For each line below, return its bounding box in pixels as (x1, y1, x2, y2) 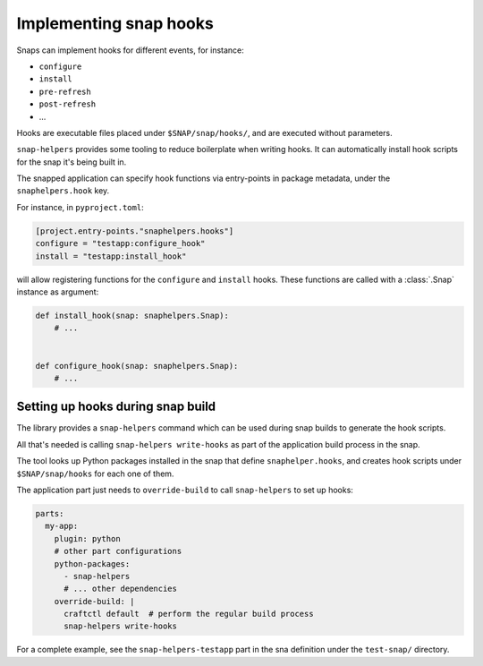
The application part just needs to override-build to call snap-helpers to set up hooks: (16, 484, 353, 495)
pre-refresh (38, 86, 91, 97)
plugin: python (54, 534, 121, 543)
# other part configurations (54, 546, 182, 557)
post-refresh (38, 99, 97, 109)
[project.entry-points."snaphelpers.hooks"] (35, 226, 234, 236)
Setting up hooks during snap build (16, 399, 216, 414)
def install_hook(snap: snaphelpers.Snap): (35, 310, 230, 320)
